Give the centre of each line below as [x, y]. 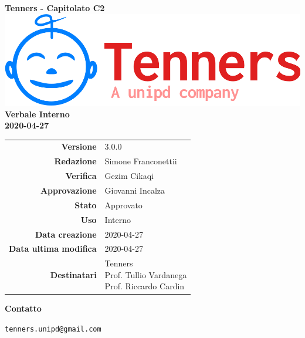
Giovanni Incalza [135, 190]
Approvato [123, 205]
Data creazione [66, 234]
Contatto [23, 308]
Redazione [75, 161]
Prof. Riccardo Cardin [145, 286]
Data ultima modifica [53, 249]
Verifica [81, 176]
